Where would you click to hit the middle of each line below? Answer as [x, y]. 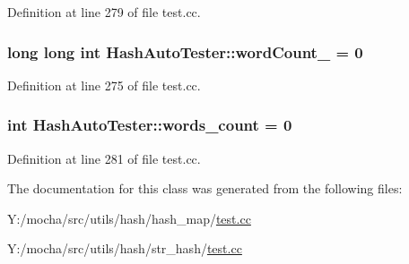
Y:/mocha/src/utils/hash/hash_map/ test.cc [129, 218]
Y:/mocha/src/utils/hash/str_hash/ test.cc [125, 248]
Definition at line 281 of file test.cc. [104, 158]
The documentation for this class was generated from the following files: [205, 188]
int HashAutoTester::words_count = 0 [150, 125]
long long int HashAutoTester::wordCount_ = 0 [185, 51]
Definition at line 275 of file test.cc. [104, 85]
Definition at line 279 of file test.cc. [104, 12]
